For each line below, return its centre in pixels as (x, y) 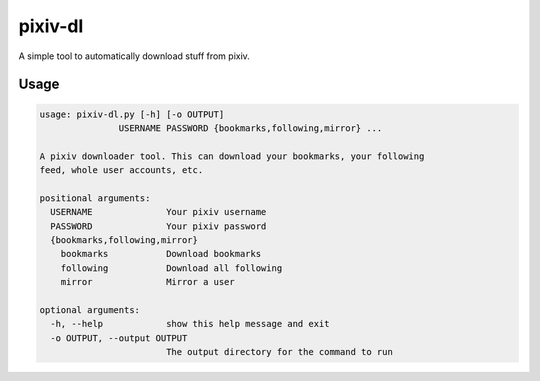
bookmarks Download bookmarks (161, 254)
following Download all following (171, 268)
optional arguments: (89, 310)
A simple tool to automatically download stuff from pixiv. (134, 56)
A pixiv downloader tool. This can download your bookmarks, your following (232, 156)
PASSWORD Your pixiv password (158, 226)
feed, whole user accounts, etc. (121, 170)
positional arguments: (95, 198)
